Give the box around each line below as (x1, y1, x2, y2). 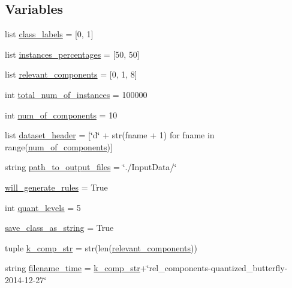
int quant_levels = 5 (5, 201, 81, 213)
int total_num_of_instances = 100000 (5, 88, 147, 100)
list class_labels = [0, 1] (5, 28, 94, 40)
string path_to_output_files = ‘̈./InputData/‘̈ (5, 161, 177, 173)
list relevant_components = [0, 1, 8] (5, 68, 137, 81)
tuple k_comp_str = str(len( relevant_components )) (5, 241, 197, 254)
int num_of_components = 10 (5, 108, 118, 121)
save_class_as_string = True (5, 221, 114, 234)
